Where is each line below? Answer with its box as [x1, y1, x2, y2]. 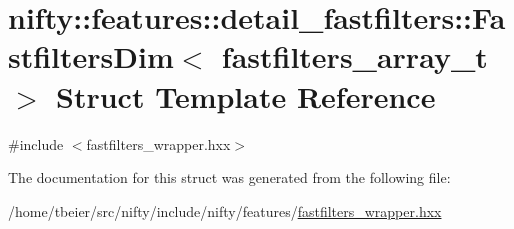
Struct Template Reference [56, 75, 436, 116]
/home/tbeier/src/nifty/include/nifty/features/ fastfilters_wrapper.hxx [8, 200, 442, 221]
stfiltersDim [8, 36, 174, 77]
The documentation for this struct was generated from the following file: [8, 167, 451, 188]
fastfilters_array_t [221, 36, 488, 77]
